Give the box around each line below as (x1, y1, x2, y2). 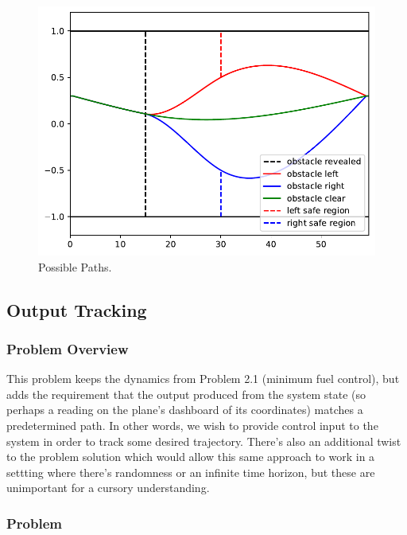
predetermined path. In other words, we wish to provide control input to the (6, 416, 378, 433)
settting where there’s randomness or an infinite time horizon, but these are (6, 463, 375, 480)
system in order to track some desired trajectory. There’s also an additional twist (6, 432, 401, 449)
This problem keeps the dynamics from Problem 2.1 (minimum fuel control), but (6, 370, 400, 387)
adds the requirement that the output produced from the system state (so (6, 385, 366, 402)
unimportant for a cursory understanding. (6, 479, 210, 496)
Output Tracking (6, 297, 147, 322)
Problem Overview (6, 338, 129, 358)
